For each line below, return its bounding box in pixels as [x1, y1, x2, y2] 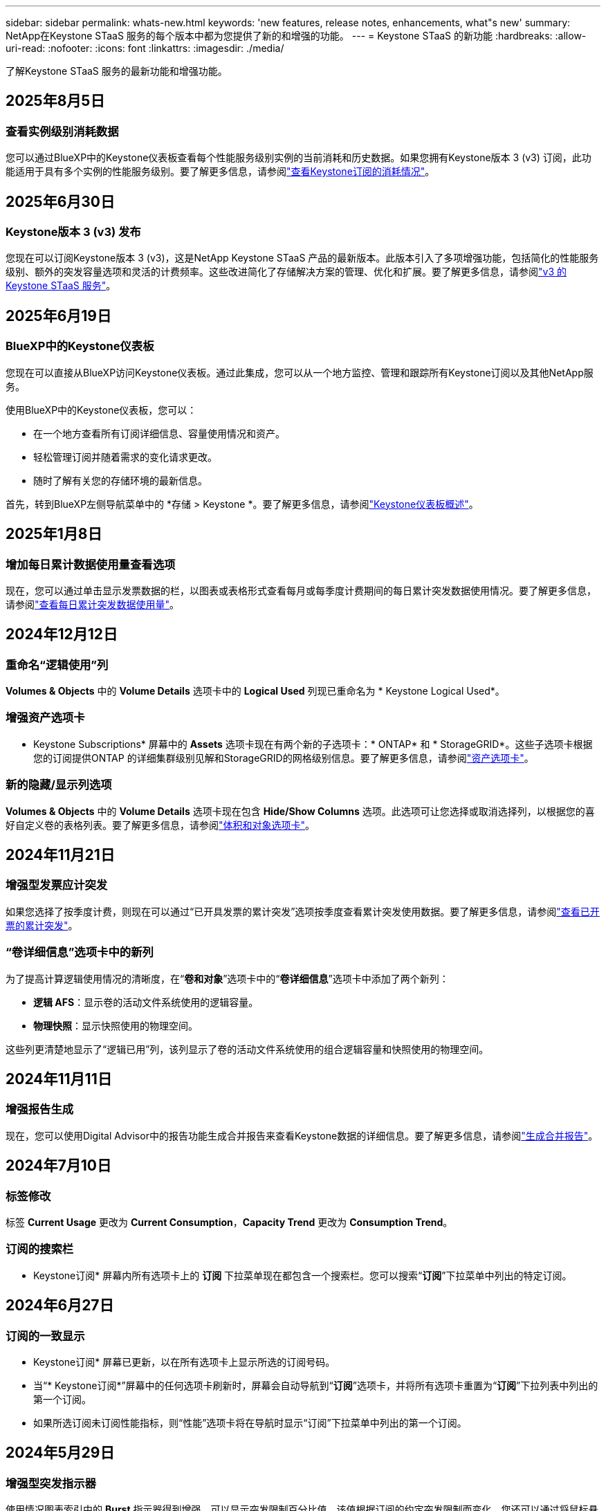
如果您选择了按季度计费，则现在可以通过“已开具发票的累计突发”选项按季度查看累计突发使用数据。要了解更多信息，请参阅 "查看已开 [6, 905, 600, 917]
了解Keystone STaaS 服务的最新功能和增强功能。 [6, 65, 228, 77]
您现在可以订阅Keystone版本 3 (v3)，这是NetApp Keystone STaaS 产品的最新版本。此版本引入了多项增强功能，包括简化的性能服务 [6, 252, 599, 264]
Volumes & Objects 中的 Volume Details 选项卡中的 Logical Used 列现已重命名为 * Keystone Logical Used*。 [6, 685, 505, 697]
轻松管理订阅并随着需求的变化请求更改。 [33, 450, 217, 463]
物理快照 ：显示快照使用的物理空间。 [33, 1019, 198, 1032]
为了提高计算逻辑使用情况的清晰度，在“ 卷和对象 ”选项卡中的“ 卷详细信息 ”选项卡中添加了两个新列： [6, 972, 449, 985]
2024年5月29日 [6, 1444, 115, 1462]
